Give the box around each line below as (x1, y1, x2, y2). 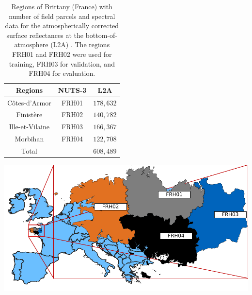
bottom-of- (85, 30, 118, 40)
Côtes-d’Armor (7, 97, 51, 107)
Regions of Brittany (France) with (11, 1, 112, 11)
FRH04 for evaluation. (29, 68, 95, 78)
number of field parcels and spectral (9, 11, 115, 21)
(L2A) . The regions (50, 39, 110, 50)
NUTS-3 (58, 85, 87, 95)
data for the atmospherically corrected (5, 20, 119, 31)
